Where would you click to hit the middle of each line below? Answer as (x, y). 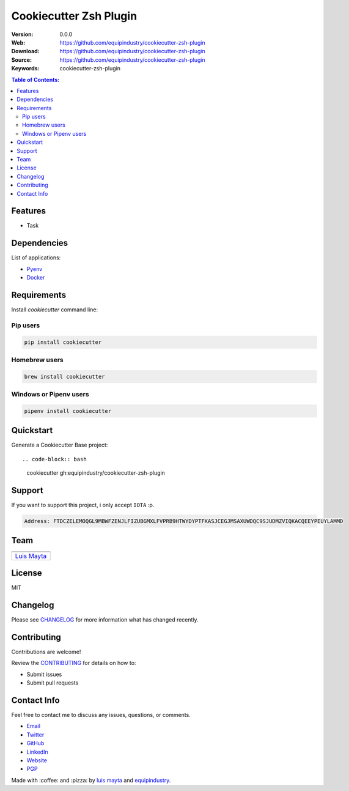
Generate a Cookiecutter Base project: (60, 445)
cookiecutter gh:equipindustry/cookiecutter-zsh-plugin (96, 473)
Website (37, 760)
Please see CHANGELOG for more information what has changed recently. (105, 620)
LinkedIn (37, 752)
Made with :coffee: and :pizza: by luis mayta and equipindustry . (91, 780)
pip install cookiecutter (63, 342)
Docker (36, 278)
